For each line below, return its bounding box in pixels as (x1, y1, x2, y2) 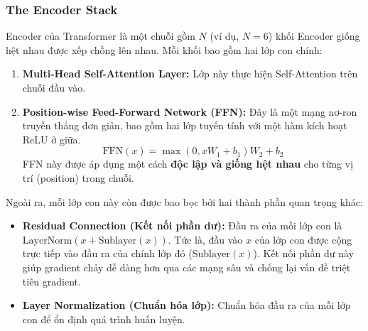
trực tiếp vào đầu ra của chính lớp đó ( (22, 246, 193, 261)
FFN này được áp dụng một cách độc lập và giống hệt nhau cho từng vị (22, 156, 354, 171)
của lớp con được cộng (254, 232, 352, 246)
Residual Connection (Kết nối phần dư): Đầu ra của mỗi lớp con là (22, 218, 342, 233)
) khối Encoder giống (268, 28, 360, 43)
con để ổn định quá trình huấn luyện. (22, 311, 185, 326)
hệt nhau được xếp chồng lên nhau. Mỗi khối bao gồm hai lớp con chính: (6, 42, 323, 57)
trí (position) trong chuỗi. (22, 170, 134, 185)
